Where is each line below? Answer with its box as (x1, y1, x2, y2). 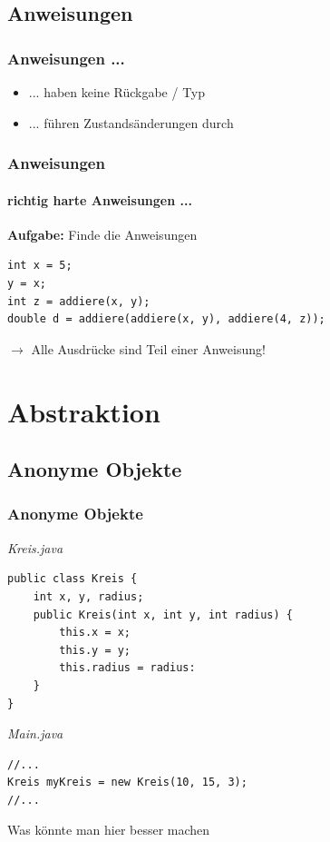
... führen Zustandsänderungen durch (28, 113, 234, 132)
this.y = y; (59, 643, 131, 657)
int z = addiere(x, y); (7, 294, 150, 308)
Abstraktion (7, 392, 160, 430)
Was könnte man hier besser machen (7, 820, 210, 839)
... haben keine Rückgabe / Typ (28, 83, 206, 101)
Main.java (7, 724, 63, 743)
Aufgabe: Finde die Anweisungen (7, 224, 198, 243)
